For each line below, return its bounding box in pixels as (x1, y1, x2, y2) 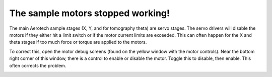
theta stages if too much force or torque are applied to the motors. (9, 39, 147, 45)
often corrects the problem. (9, 62, 66, 68)
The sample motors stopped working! (9, 8, 170, 19)
